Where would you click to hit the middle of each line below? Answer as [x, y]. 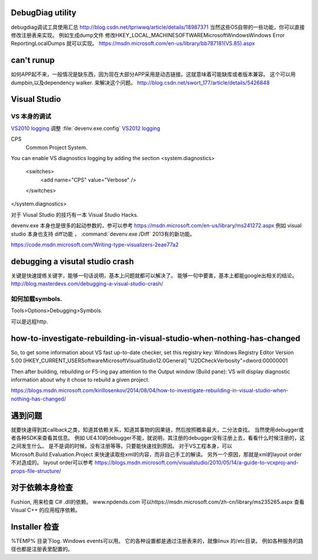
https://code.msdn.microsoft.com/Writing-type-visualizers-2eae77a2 [95, 245]
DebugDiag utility [44, 13]
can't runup [33, 60]
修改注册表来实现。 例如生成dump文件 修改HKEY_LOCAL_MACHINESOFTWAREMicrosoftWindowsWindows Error [148, 35]
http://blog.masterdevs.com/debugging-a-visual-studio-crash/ [87, 284]
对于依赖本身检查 [42, 488]
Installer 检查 [35, 527]
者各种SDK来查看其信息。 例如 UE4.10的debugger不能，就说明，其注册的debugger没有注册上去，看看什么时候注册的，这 [158, 438]
